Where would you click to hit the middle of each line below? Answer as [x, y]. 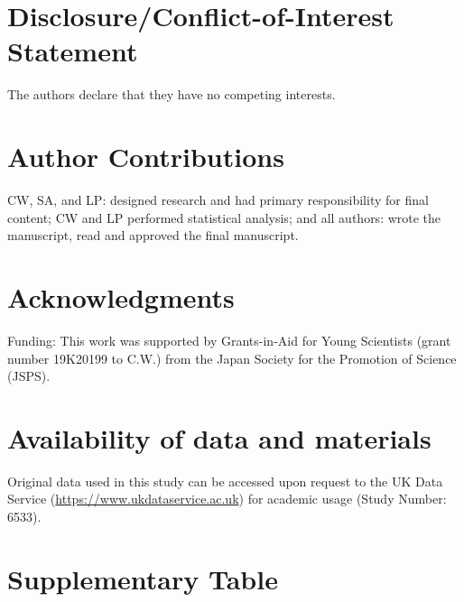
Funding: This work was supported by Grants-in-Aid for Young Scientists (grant [229, 340]
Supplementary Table [143, 578]
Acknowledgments [121, 297]
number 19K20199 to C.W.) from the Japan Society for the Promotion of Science [232, 358]
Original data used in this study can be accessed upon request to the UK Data [225, 481]
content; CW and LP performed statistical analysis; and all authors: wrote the [224, 217]
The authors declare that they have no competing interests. [172, 94]
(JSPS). [29, 376]
